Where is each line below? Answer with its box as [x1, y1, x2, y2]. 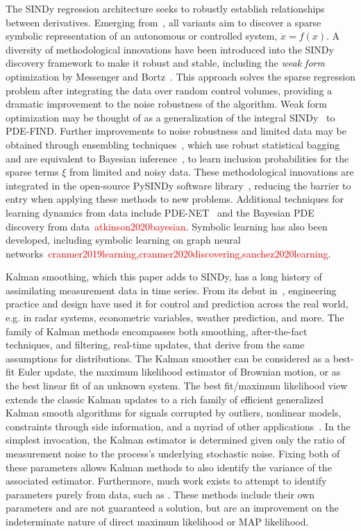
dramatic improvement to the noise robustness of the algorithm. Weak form [6, 96, 327, 111]
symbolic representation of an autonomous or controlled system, [6, 28, 278, 43]
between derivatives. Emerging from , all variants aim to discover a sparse [6, 15, 321, 29]
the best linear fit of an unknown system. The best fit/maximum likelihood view [6, 378, 348, 393]
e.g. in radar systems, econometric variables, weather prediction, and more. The [6, 310, 344, 325]
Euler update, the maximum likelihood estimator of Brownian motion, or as [17, 364, 341, 379]
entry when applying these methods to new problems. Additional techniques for [6, 192, 344, 206]
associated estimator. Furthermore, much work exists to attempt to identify [6, 473, 327, 488]
